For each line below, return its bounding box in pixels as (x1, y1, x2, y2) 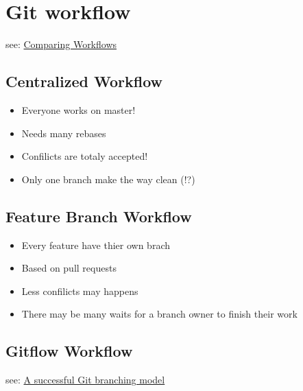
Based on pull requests (21, 261, 117, 275)
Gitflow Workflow (5, 340, 133, 362)
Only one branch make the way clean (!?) (21, 171, 195, 186)
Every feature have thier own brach (21, 237, 170, 252)
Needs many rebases (21, 126, 106, 140)
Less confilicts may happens (21, 283, 138, 298)
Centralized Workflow (5, 71, 163, 92)
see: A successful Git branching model (5, 372, 165, 387)
